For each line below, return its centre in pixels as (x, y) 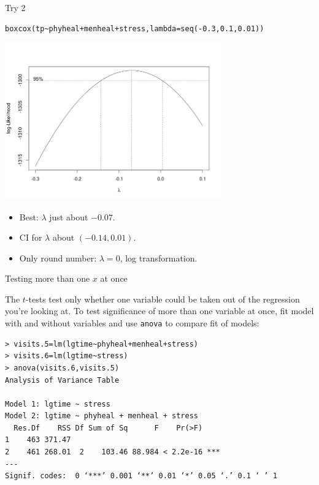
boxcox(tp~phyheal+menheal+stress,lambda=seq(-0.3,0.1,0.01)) (135, 28)
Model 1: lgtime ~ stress (58, 404)
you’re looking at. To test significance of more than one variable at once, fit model (159, 311)
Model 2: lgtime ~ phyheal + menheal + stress (102, 416)
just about (69, 216)
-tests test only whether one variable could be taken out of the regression (163, 299)
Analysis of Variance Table (62, 380)
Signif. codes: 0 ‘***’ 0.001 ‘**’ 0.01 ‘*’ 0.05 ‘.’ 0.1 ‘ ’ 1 (141, 476)
